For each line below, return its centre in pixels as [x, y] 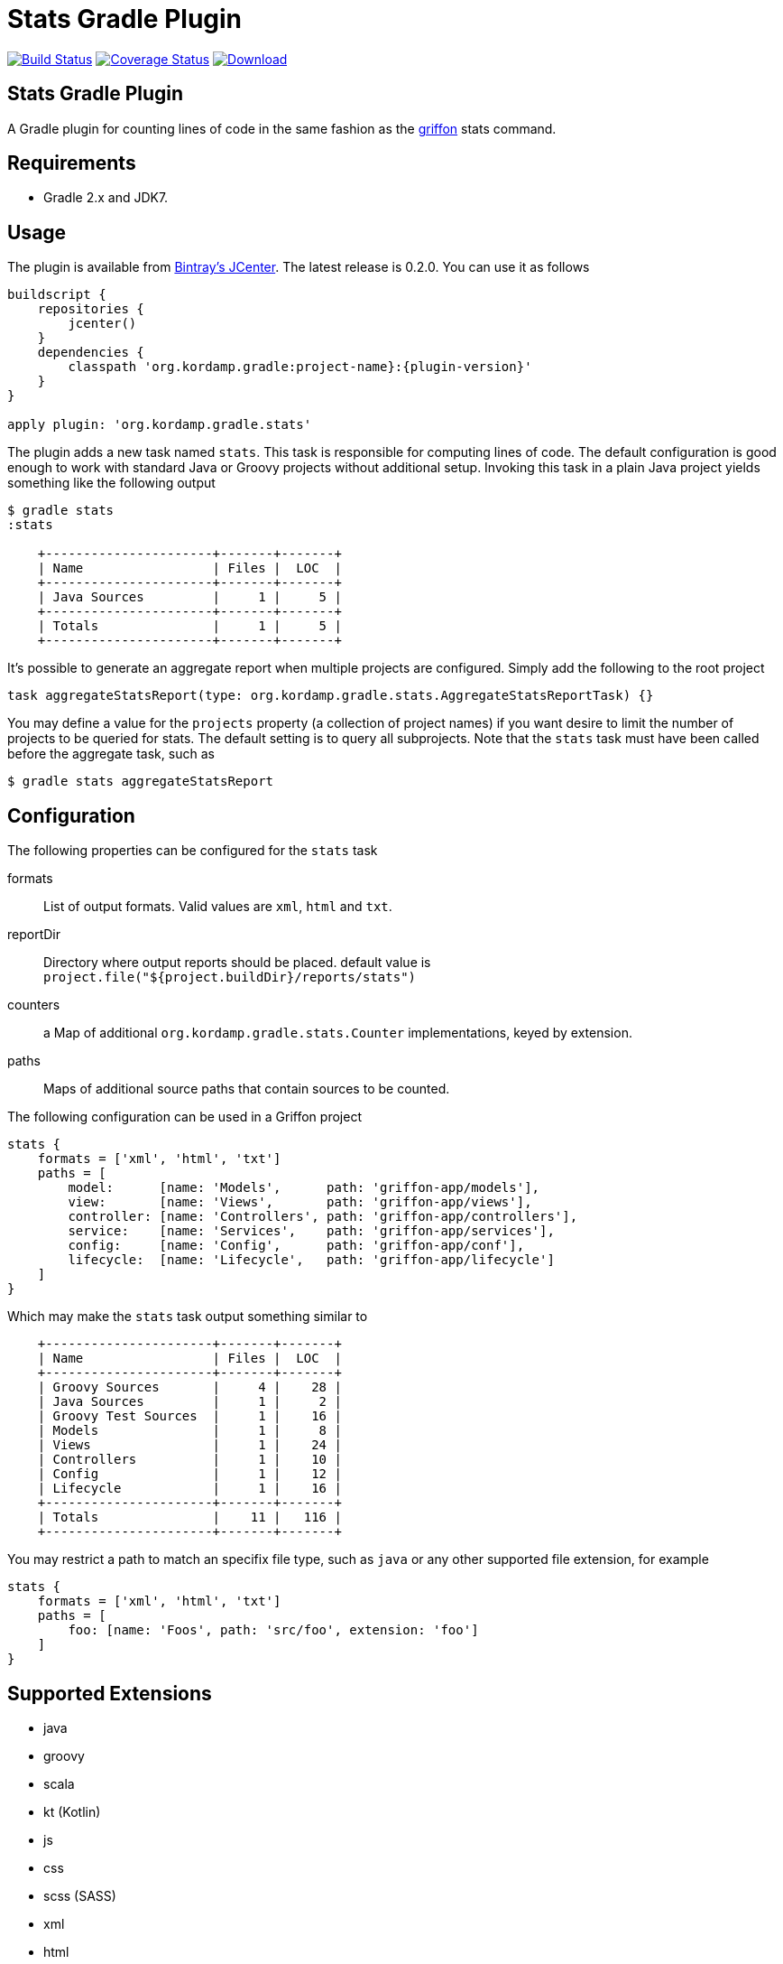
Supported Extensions [110, 1693]
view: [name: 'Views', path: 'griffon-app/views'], [300, 1202]
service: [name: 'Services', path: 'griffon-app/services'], [311, 1231]
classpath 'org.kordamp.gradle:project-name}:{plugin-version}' [300, 367]
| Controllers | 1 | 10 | [189, 1460]
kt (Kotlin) [72, 1811]
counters [34, 1005]
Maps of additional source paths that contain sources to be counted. [247, 1089]
